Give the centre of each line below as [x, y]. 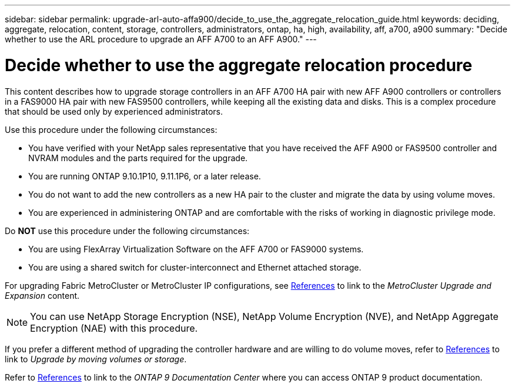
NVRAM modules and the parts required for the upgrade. [138, 158]
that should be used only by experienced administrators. [114, 111]
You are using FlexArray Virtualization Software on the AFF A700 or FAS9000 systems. [196, 249]
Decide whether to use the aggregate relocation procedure [239, 65]
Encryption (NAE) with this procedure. [114, 328]
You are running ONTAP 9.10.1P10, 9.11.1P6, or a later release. [145, 176]
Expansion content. [42, 295]
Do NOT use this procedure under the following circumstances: [127, 231]
